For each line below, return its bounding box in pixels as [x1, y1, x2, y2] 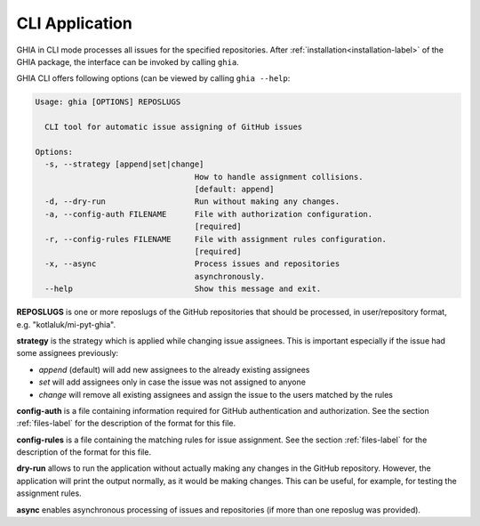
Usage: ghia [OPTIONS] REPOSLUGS [35, 97, 181, 107]
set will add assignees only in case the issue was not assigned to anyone [38, 376, 307, 387]
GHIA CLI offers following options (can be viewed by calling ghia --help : [16, 73, 291, 84]
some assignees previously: [16, 348, 119, 359]
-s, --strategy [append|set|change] [44, 159, 204, 169]
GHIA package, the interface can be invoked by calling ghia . [16, 56, 239, 67]
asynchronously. [194, 271, 266, 281]
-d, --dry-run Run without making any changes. [44, 197, 340, 206]
